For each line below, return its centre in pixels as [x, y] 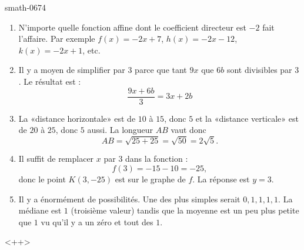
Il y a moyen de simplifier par [72, 70]
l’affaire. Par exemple [57, 39]
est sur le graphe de [150, 179]
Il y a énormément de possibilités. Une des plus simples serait [129, 199]
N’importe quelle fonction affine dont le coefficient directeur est [132, 27]
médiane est [40, 210]
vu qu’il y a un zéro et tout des [97, 221]
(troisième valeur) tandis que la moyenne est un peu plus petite [185, 210]
